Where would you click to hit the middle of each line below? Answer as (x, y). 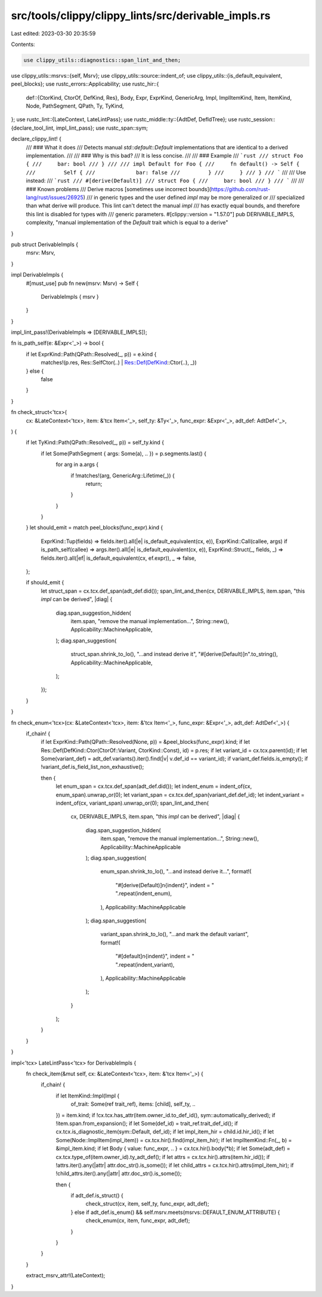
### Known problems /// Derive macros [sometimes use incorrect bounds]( (119, 189)
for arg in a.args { (77, 464)
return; (94, 483)
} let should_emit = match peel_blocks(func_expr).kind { (95, 528)
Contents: (23, 44)
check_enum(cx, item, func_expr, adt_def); (138, 1221)
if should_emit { (45, 582)
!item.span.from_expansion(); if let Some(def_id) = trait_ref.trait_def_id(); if (147, 1123)
